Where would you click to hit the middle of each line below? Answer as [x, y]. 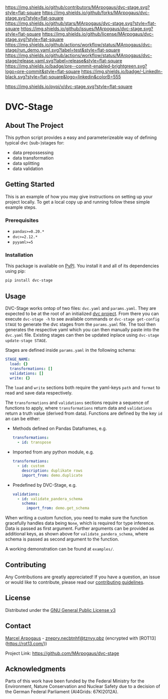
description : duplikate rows [52, 471]
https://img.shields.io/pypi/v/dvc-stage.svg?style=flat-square [69, 87]
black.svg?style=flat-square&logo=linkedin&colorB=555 [63, 77]
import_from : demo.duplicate [52, 475]
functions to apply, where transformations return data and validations [79, 408]
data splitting [26, 163]
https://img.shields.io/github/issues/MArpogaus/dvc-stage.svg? [87, 29]
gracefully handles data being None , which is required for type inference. [80, 523]
